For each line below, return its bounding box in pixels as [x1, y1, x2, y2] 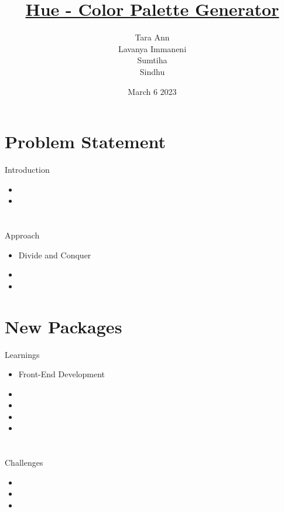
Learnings [5, 348, 40, 360]
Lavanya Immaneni [118, 42, 187, 54]
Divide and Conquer [18, 248, 91, 261]
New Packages [5, 314, 122, 338]
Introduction [5, 163, 50, 176]
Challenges [5, 456, 43, 469]
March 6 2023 [128, 85, 177, 97]
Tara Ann [135, 31, 170, 43]
